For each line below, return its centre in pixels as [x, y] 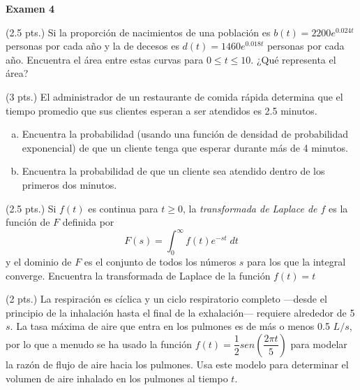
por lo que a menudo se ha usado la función [99, 344]
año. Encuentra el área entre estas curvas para [105, 59]
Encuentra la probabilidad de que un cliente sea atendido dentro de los [173, 171]
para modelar [319, 344]
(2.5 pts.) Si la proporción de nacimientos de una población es [138, 32]
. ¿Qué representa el [293, 59]
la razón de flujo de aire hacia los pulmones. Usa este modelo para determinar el [177, 364]
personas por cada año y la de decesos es [92, 46]
